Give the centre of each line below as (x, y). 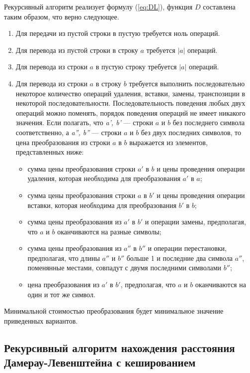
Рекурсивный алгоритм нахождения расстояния (120, 347)
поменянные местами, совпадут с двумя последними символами (125, 268)
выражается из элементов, (168, 142)
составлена (219, 6)
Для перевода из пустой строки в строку (77, 50)
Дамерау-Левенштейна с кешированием (100, 362)
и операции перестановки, (187, 248)
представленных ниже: (50, 152)
